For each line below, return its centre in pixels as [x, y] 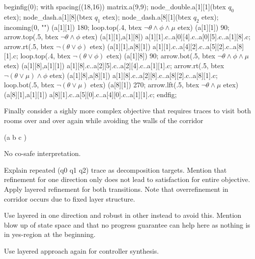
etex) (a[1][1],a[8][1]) [120, 46]
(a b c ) [15, 137]
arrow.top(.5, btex [31, 37]
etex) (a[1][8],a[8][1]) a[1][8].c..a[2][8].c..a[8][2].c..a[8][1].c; [133, 75]
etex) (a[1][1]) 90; [203, 27]
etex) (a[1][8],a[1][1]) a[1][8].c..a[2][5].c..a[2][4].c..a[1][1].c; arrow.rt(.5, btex [114, 65]
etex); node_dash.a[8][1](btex [147, 16]
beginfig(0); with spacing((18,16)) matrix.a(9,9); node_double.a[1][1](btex [115, 6]
